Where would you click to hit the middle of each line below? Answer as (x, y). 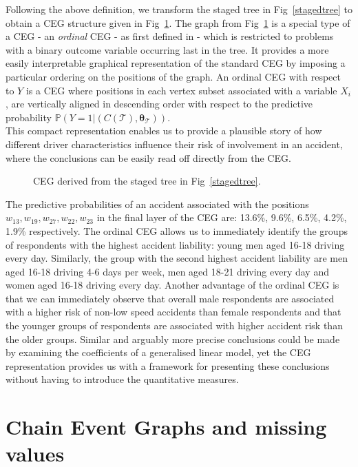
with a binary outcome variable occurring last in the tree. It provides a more (167, 49)
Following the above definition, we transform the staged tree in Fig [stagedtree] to (179, 9)
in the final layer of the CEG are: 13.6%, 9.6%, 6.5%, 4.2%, (222, 217)
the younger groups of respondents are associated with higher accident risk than (174, 325)
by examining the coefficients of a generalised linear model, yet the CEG (158, 352)
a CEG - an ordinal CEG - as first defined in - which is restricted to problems (170, 36)
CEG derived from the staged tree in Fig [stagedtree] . (147, 181)
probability (29, 117)
